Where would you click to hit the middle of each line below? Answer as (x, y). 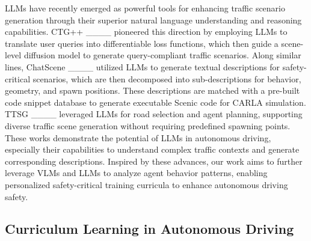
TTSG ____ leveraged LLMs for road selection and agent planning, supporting (154, 114)
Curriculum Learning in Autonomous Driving (149, 229)
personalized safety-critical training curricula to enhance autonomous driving (146, 184)
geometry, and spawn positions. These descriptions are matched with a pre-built (152, 90)
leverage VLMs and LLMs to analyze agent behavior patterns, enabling (136, 173)
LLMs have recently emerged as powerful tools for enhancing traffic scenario (145, 8)
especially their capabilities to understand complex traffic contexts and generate (152, 149)
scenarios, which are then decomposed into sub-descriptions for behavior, (167, 78)
